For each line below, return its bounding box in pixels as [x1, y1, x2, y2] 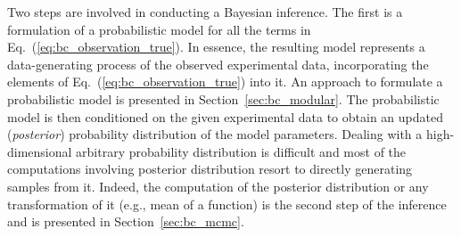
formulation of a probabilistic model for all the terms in [7, 20, 311, 38]
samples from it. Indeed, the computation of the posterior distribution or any [7, 176, 429, 195]
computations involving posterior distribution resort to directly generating [7, 159, 413, 178]
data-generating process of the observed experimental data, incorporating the [7, 54, 429, 73]
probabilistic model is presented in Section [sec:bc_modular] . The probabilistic [7, 89, 440, 108]
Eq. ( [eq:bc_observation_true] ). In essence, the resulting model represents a [7, 37, 425, 56]
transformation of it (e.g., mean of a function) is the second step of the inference [7, 194, 447, 213]
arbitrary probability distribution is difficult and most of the [76, 142, 407, 160]
